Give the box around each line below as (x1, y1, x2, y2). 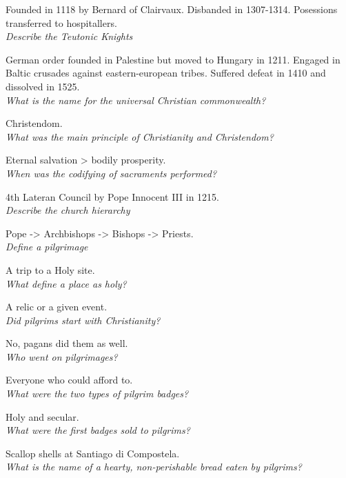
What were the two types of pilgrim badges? (6, 386, 189, 401)
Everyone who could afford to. (6, 372, 133, 387)
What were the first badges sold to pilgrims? (6, 423, 190, 437)
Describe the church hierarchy (6, 203, 130, 217)
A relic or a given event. (6, 299, 108, 314)
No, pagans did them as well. (6, 336, 128, 350)
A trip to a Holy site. (6, 262, 95, 277)
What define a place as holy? (6, 276, 127, 290)
